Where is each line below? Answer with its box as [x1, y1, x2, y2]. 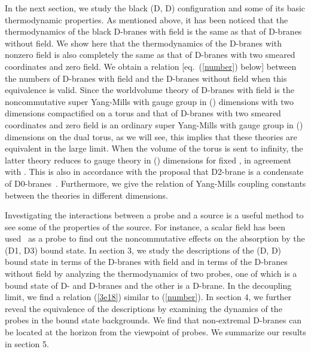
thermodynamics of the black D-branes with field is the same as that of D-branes [5, 25, 302, 38]
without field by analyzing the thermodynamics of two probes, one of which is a [5, 267, 297, 280]
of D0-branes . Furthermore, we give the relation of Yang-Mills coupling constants [5, 177, 306, 189]
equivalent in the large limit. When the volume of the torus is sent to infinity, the [5, 142, 303, 155]
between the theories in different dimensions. [5, 189, 168, 201]
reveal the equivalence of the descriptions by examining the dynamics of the [5, 302, 282, 314]
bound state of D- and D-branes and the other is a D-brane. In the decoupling [5, 279, 292, 291]
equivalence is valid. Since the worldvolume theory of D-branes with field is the [5, 84, 294, 96]
